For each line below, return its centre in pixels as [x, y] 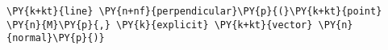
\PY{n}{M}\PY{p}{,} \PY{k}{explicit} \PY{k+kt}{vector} [160, 25]
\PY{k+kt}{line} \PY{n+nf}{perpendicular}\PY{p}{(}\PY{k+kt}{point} [194, 11]
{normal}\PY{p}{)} [56, 38]
